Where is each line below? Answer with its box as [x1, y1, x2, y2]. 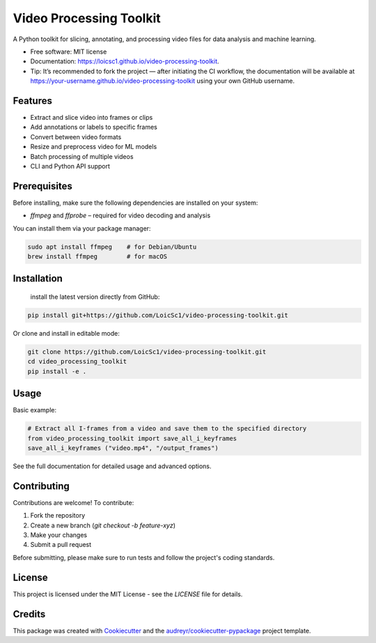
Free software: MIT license [30, 47, 107, 56]
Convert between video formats [30, 132, 122, 141]
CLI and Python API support [30, 162, 111, 170]
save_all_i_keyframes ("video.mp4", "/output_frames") [27, 444, 219, 452]
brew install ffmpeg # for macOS [27, 253, 167, 261]
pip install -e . [27, 367, 87, 375]
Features [13, 95, 52, 107]
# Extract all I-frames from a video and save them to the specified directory [27, 425, 307, 433]
